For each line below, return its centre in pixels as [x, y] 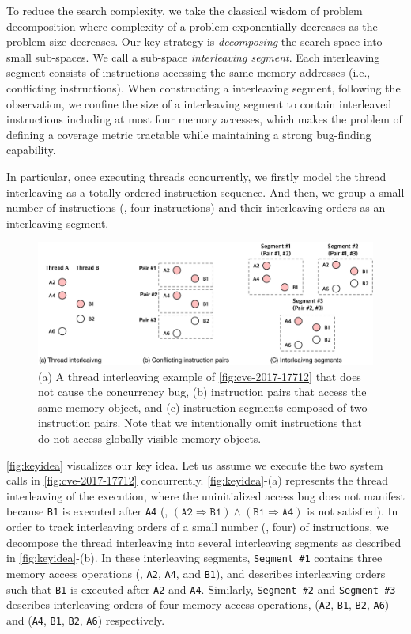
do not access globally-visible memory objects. [150, 438]
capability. [31, 150]
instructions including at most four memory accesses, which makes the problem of [204, 119]
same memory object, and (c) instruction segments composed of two [203, 407]
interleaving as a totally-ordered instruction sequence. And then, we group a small [205, 192]
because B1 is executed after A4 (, [87, 511]
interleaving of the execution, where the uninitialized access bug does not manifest [205, 495]
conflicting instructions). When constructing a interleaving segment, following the [204, 87]
